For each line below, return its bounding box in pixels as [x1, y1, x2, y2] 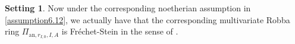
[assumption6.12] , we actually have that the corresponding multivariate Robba [5, 13, 290, 26]
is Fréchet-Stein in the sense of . [61, 25, 178, 37]
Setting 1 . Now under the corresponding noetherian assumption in [5, 2, 251, 14]
